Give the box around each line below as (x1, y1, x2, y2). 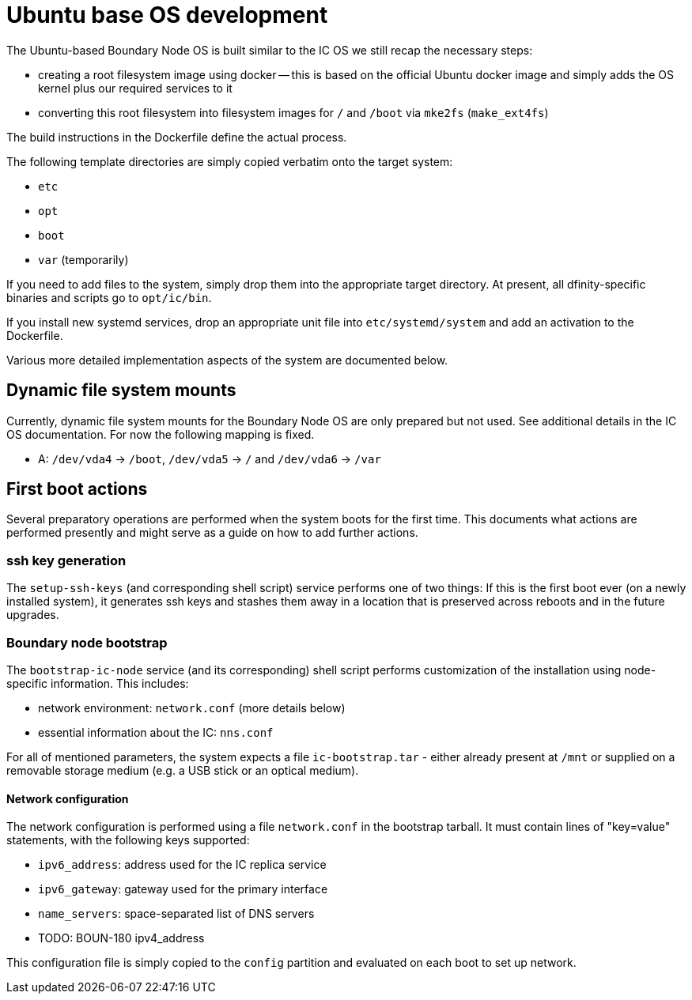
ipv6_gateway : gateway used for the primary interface (38, 882, 328, 896)
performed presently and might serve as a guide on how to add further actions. (6, 526, 418, 540)
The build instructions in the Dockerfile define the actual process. (6, 130, 347, 144)
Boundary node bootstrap (6, 634, 168, 651)
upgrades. (6, 608, 59, 622)
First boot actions (6, 479, 148, 500)
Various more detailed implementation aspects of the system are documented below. (6, 353, 448, 367)
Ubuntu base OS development (6, 2, 328, 28)
